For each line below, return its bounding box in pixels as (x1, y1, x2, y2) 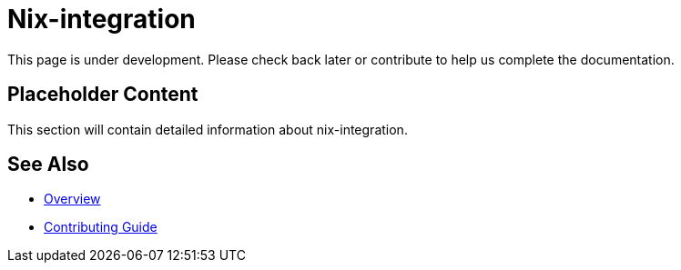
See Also (7, 153, 89, 176)
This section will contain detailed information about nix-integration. (7, 121, 408, 137)
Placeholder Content (7, 83, 198, 106)
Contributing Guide (44, 219, 158, 235)
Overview (44, 191, 101, 207)
